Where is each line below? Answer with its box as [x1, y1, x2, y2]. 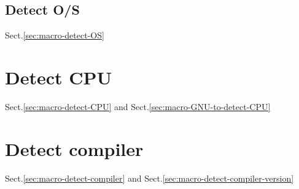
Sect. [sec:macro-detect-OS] [5, 29, 104, 42]
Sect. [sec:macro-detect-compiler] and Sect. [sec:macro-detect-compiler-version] [5, 171, 294, 184]
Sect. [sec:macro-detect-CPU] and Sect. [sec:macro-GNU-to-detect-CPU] [5, 100, 271, 113]
